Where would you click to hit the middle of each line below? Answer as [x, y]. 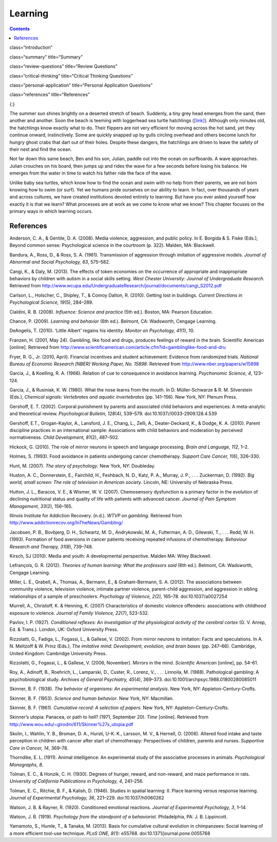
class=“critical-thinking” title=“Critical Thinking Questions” [71, 76]
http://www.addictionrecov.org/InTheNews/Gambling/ [66, 523]
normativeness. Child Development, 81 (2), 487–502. [64, 437]
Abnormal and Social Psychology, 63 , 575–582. [60, 262]
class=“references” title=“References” [50, 94]
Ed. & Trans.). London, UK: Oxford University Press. [64, 630]
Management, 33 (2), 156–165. [41, 506]
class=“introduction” [31, 47]
